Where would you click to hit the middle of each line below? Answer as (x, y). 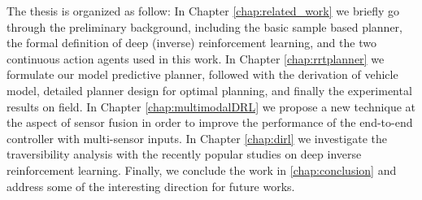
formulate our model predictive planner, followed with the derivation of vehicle (202, 74)
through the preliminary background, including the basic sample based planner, (205, 26)
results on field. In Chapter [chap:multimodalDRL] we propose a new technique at (211, 106)
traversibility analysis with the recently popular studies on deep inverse (184, 154)
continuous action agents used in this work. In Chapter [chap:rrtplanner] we (196, 58)
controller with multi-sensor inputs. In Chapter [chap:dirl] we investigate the (197, 138)
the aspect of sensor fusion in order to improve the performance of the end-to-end (210, 122)
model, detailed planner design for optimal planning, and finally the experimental (209, 90)
